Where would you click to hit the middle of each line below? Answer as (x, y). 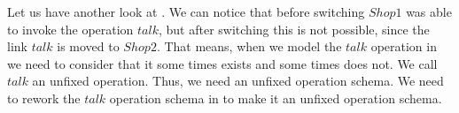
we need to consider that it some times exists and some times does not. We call (222, 63)
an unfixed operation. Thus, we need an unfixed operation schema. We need (238, 81)
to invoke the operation (70, 29)
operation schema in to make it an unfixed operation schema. (276, 98)
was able (429, 11)
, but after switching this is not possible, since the (294, 29)
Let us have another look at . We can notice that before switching (186, 11)
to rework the (44, 98)
